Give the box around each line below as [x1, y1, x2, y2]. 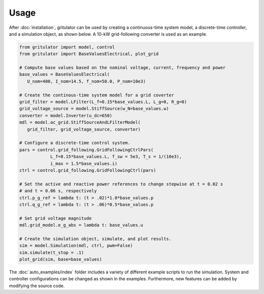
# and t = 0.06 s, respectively [19, 188, 97, 194]
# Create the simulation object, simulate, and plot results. [19, 236, 172, 242]
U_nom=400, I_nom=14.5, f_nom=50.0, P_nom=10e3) [27, 78, 146, 84]
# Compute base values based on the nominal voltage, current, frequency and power [19, 65, 226, 70]
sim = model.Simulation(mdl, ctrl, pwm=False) [19, 243, 133, 249]
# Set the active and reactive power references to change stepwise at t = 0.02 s [19, 181, 223, 187]
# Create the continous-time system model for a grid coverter [19, 92, 175, 98]
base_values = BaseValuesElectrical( [19, 71, 110, 77]
